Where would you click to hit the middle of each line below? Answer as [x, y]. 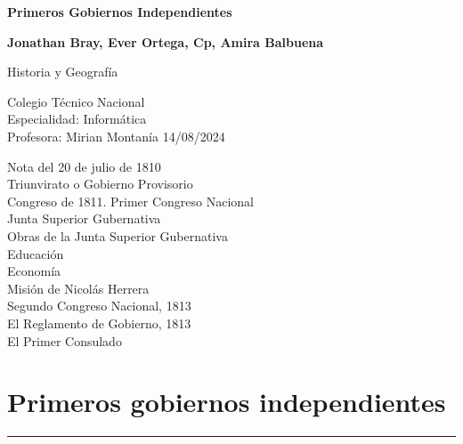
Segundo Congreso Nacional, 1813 [99, 306]
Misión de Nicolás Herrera [78, 288]
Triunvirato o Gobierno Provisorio [100, 184]
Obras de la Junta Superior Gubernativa [118, 235]
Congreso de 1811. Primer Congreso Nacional [130, 201]
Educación [36, 253]
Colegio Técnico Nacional [76, 101]
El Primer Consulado [65, 340]
